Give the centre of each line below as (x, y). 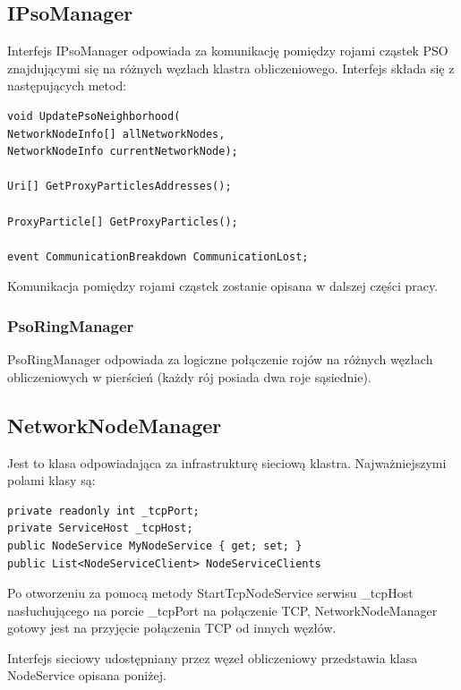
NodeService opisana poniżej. (87, 675)
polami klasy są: (51, 480)
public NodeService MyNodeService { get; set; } (155, 545)
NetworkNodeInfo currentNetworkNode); (123, 152)
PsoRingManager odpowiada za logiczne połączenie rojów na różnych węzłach (220, 359)
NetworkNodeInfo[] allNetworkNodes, (116, 134)
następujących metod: (67, 85)
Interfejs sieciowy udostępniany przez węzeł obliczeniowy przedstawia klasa (213, 657)
